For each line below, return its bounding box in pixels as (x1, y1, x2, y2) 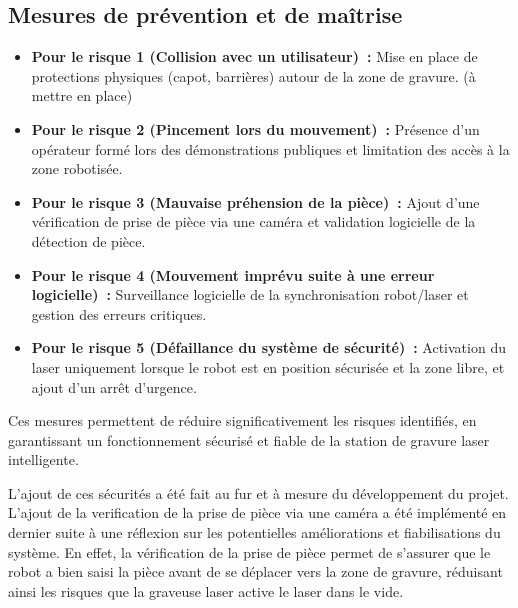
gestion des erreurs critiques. (31, 303, 207, 324)
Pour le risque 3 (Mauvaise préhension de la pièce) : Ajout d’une (31, 191, 480, 212)
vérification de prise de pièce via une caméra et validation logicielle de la (31, 211, 476, 232)
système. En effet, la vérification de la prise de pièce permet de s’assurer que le (8, 541, 491, 562)
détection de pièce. (31, 230, 146, 251)
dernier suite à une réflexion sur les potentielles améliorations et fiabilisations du (8, 522, 501, 543)
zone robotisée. (31, 158, 123, 179)
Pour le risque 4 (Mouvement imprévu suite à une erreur (31, 264, 435, 285)
